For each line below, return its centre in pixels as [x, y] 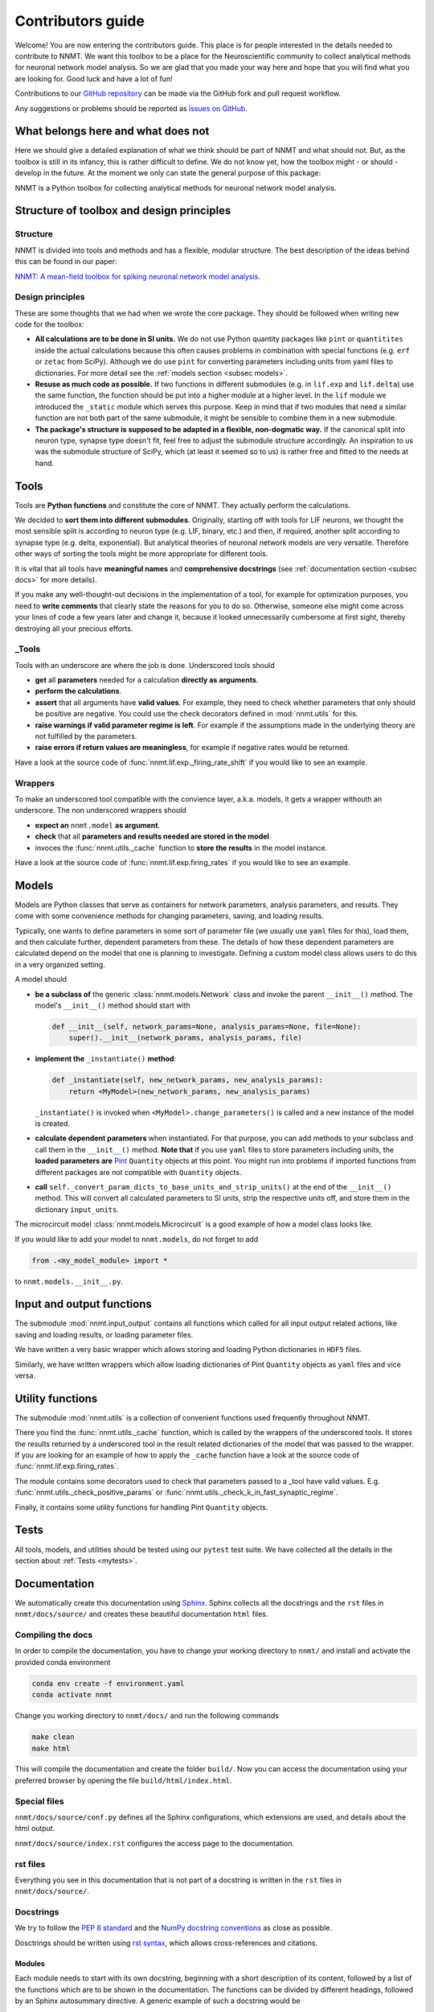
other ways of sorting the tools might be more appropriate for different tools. [141, 554]
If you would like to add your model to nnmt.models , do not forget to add [137, 1239]
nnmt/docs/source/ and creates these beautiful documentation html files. [141, 1614]
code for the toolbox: [49, 324]
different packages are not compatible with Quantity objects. [138, 1172]
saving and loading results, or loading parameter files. [104, 1334]
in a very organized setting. [60, 964]
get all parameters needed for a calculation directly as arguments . [147, 680]
